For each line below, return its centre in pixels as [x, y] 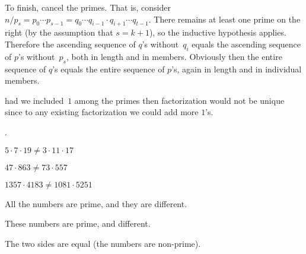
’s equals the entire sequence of [109, 69]
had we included [34, 100]
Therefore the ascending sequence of [70, 44]
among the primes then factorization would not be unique [179, 100]
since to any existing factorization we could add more [102, 112]
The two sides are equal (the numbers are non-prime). [103, 243]
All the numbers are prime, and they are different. [96, 203]
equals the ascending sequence [246, 44]
